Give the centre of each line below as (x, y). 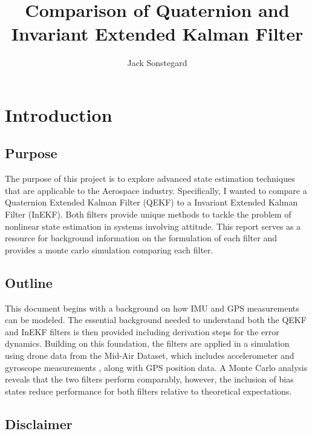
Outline (29, 282)
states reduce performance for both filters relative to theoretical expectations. (148, 391)
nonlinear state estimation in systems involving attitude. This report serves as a (153, 226)
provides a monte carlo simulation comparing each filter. (109, 249)
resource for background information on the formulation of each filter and (141, 238)
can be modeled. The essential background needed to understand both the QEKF (156, 320)
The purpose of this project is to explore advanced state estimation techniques (150, 179)
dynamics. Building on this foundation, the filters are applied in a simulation (147, 343)
